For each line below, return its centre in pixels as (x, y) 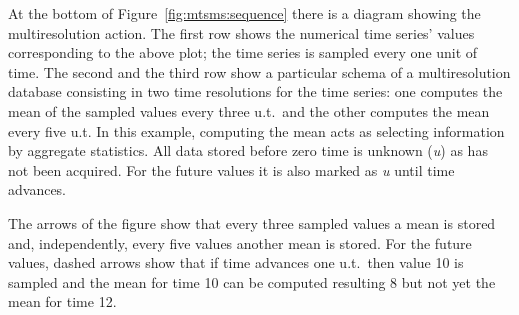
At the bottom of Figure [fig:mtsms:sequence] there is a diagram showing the (244, 13)
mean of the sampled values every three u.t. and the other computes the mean (249, 110)
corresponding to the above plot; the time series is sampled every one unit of (243, 52)
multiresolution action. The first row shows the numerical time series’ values (241, 32)
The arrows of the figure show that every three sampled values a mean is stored (252, 222)
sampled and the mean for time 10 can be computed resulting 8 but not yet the (252, 281)
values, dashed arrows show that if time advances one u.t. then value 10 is (236, 262)
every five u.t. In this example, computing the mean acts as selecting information (256, 130)
